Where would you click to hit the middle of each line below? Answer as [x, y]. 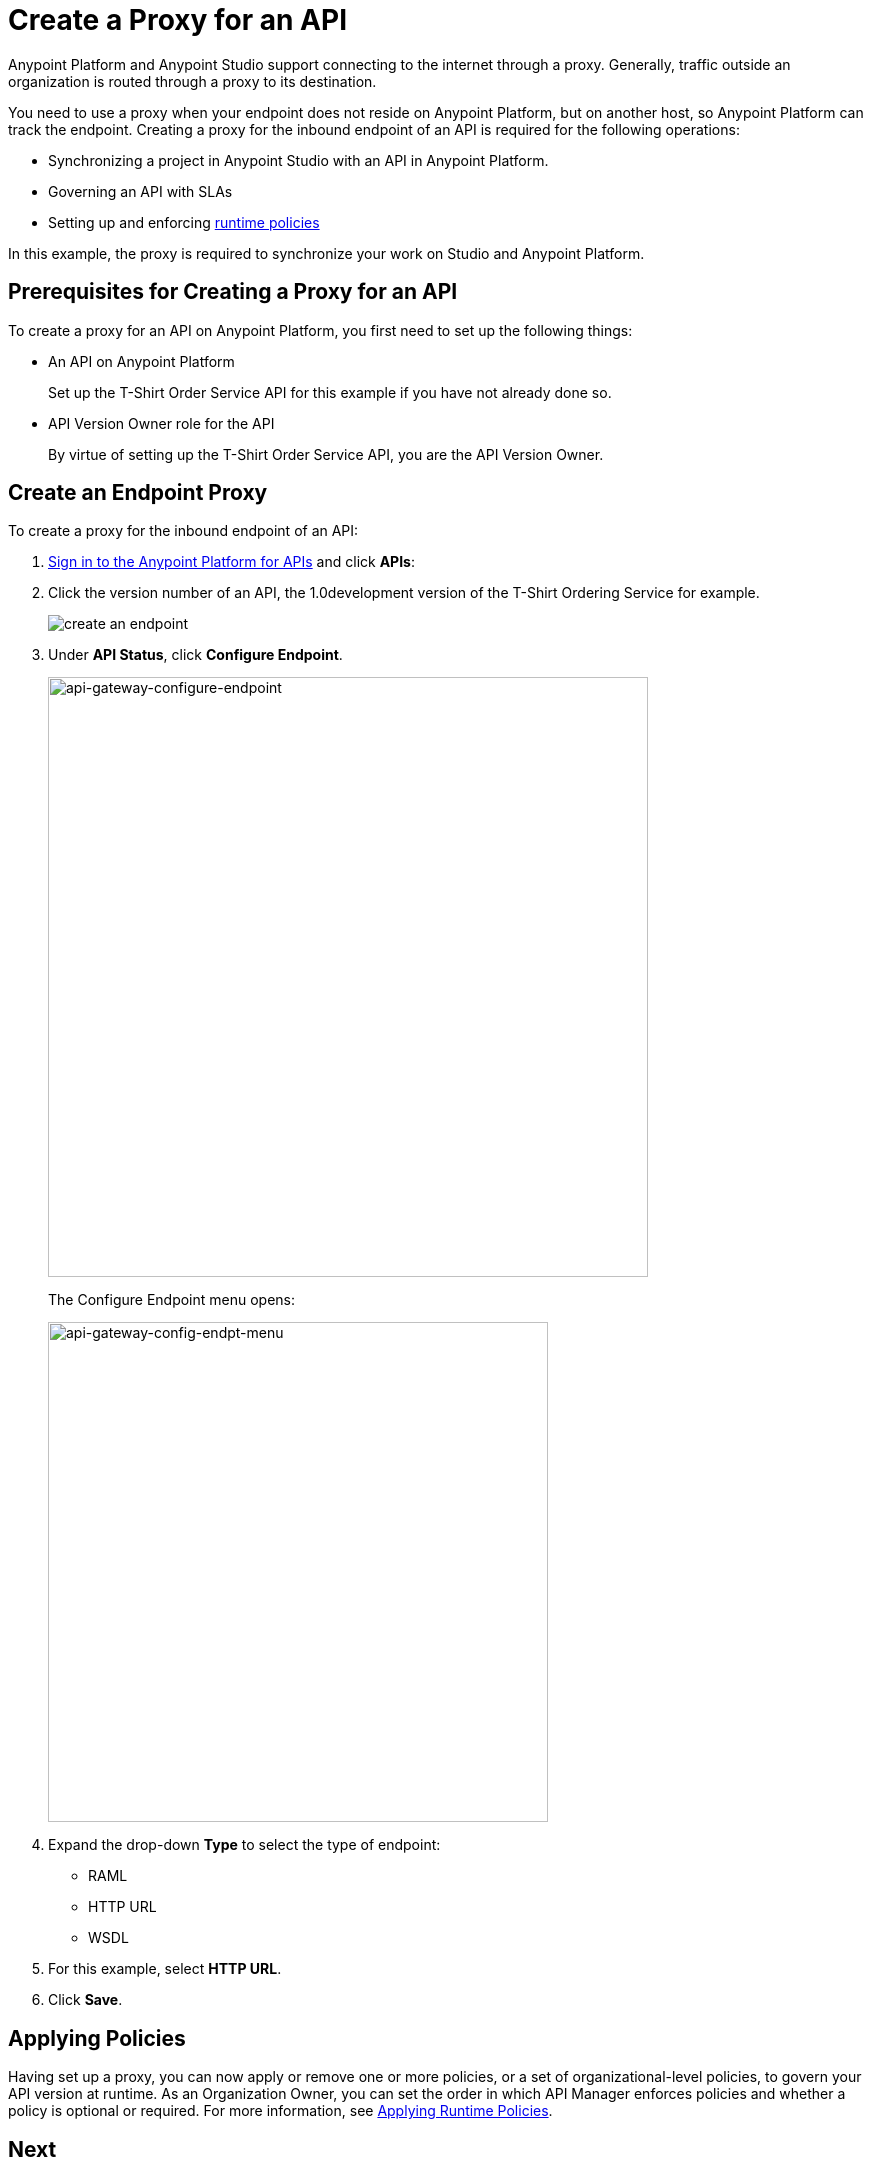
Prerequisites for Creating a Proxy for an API [233, 292]
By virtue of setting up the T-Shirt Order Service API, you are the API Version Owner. [326, 454]
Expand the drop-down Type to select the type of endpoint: [244, 1845]
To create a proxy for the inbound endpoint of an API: [183, 531]
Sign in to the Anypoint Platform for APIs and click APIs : [231, 562]
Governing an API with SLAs [140, 191]
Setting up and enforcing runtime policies [184, 222]
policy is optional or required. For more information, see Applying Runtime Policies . [280, 2111]
